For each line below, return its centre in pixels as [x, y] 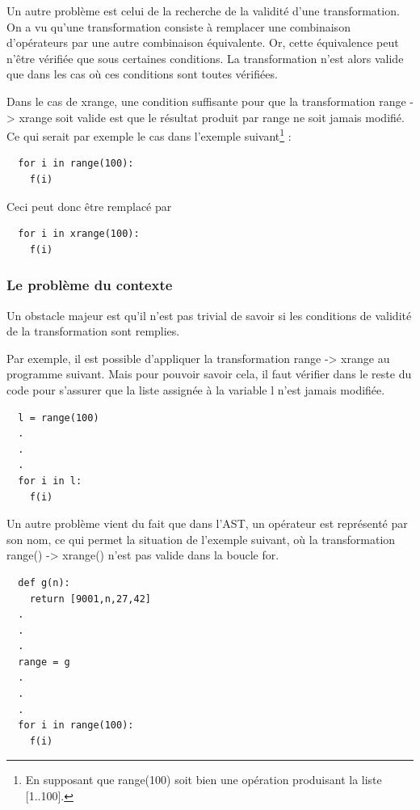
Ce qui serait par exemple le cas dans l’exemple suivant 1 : [149, 135]
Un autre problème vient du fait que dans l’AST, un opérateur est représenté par [207, 523]
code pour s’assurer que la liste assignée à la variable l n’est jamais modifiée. [196, 389]
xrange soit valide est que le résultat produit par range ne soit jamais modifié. [212, 117]
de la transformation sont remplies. [93, 331]
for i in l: [50, 481]
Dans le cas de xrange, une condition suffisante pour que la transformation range [206, 101]
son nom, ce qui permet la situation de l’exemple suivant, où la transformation [201, 539]
